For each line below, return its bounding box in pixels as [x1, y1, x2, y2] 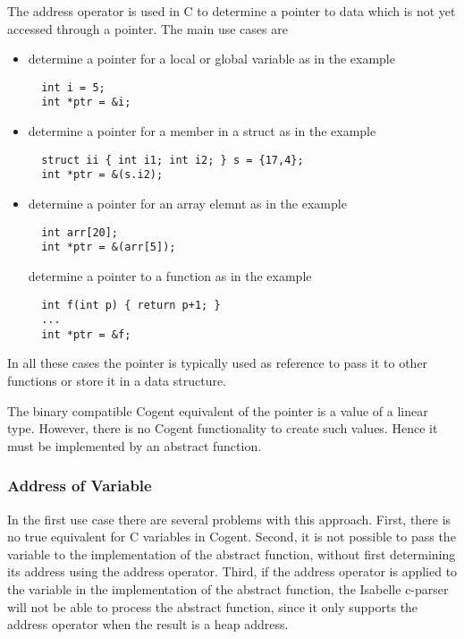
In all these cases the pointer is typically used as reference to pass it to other [7, 354, 428, 372]
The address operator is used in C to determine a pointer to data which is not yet [7, 2, 456, 20]
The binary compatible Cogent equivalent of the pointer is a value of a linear [7, 401, 428, 420]
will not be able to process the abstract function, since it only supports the [7, 597, 418, 616]
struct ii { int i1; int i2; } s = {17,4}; [41, 153, 304, 166]
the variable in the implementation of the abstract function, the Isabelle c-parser [7, 580, 449, 599]
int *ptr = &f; [41, 328, 131, 341]
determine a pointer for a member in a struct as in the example [28, 122, 376, 141]
